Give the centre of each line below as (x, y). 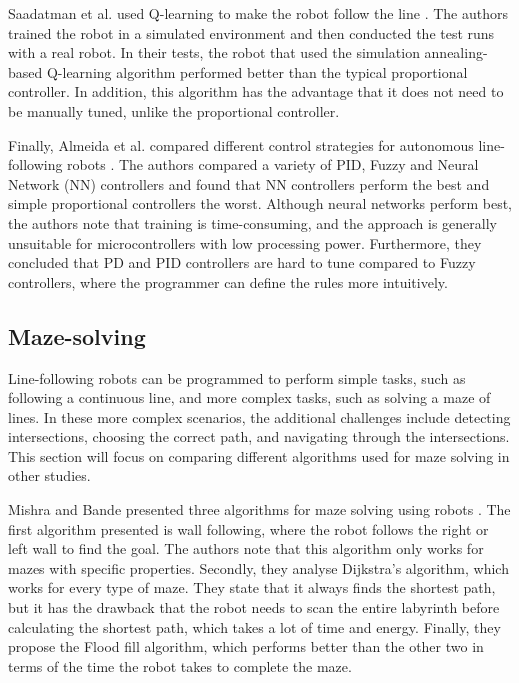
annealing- (456, 52)
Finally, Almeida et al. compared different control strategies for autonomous (241, 144)
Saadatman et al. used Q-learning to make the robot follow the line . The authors (258, 13)
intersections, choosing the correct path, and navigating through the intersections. (259, 436)
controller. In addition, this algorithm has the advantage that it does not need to (256, 91)
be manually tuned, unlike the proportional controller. (174, 110)
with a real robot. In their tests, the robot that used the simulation (214, 52)
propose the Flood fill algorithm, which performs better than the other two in (246, 646)
